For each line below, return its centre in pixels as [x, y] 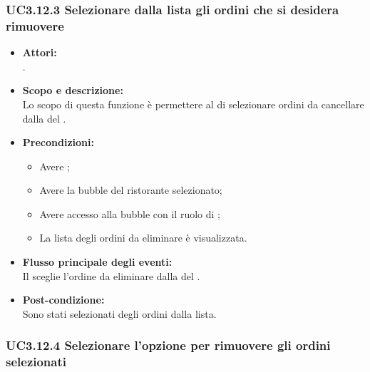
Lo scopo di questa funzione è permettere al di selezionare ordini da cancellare [193, 104]
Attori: [40, 52]
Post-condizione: [63, 300]
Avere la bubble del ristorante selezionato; [131, 190]
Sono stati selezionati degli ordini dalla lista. [119, 313]
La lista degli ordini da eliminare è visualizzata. [143, 238]
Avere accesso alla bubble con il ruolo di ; [130, 213]
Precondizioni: [58, 142]
